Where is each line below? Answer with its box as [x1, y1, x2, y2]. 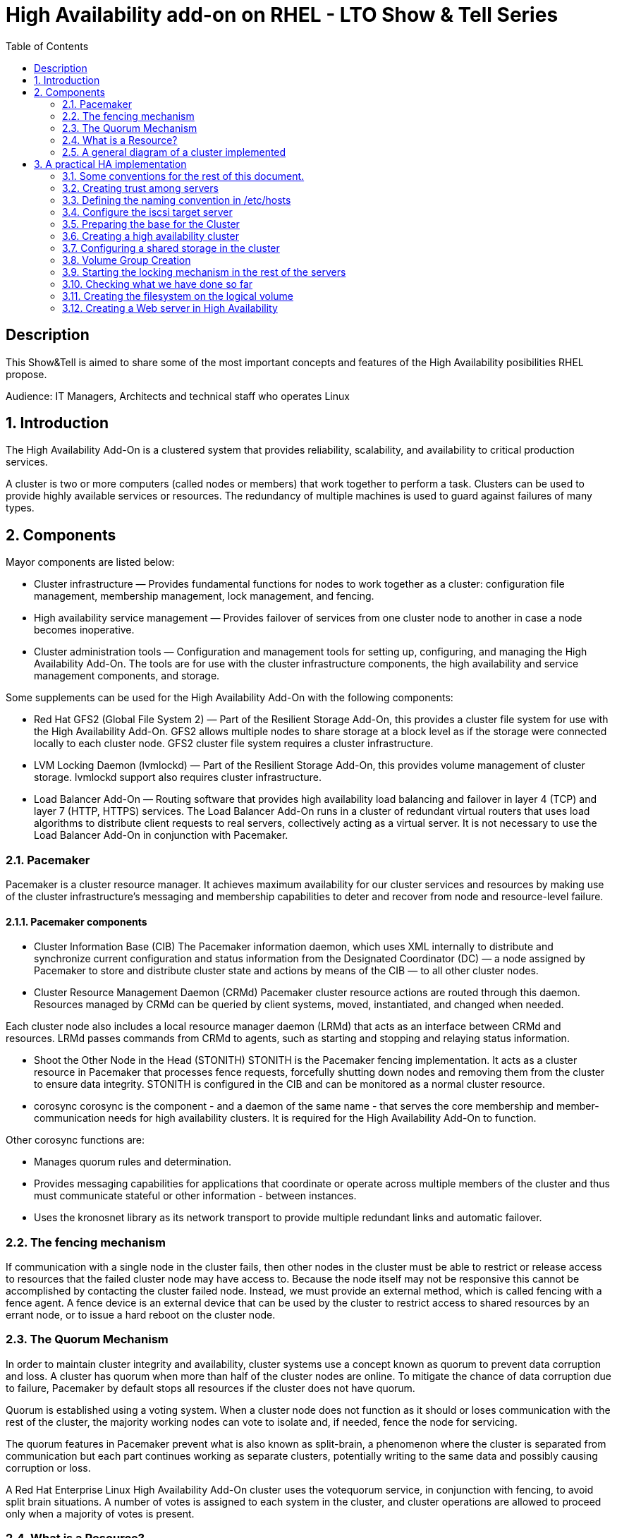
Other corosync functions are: [6, 1134, 145, 1146]
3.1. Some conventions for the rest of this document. [62, 169, 305, 182]
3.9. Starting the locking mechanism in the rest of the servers [62, 265, 346, 278]
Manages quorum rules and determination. [34, 1156, 232, 1168]
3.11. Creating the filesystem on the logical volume [62, 289, 293, 302]
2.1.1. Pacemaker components [6, 915, 147, 928]
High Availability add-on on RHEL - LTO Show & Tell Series [6, 3, 558, 27]
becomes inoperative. [34, 624, 135, 636]
